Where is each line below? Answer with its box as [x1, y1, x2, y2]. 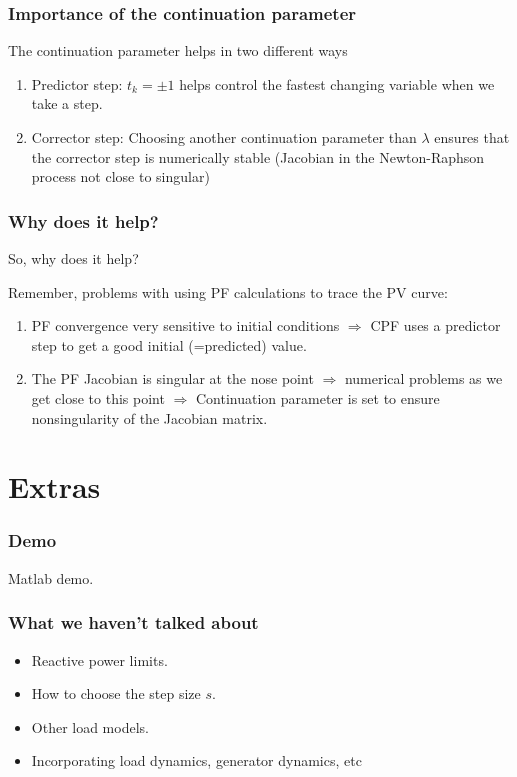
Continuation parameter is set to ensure [196, 387, 440, 408]
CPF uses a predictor [370, 315, 501, 336]
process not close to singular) [31, 166, 210, 187]
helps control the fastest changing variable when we [179, 73, 495, 94]
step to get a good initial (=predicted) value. [31, 334, 307, 355]
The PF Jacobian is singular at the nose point [31, 368, 314, 389]
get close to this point [31, 387, 165, 408]
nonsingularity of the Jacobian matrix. [31, 407, 268, 428]
